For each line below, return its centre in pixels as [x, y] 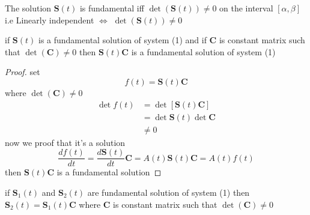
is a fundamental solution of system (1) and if [122, 40]
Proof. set [23, 72]
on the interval [246, 8]
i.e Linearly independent [50, 20]
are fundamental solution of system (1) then [169, 192]
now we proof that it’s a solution [65, 142]
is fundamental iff [112, 8]
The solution [28, 8]
